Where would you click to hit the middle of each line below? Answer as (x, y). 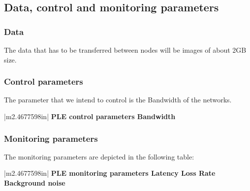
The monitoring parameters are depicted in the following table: (99, 156)
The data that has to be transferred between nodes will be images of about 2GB (125, 50)
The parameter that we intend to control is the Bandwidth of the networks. (118, 100)
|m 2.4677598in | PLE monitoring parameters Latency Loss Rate (110, 173)
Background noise (35, 183)
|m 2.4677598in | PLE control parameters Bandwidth (90, 116)
